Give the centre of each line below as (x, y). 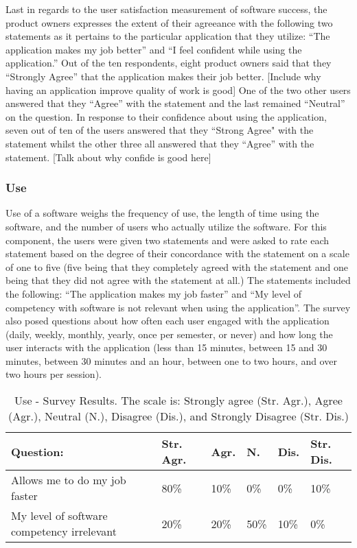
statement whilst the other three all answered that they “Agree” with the (160, 143)
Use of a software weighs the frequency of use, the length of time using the (162, 213)
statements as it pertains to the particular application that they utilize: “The (168, 36)
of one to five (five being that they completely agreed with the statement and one (177, 266)
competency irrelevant (64, 532)
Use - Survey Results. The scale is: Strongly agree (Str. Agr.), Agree (178, 401)
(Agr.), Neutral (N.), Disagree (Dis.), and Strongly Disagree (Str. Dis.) (178, 416)
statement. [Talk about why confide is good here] (108, 157)
